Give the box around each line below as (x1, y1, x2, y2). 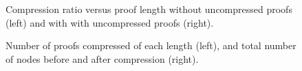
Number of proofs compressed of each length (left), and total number (6, 38, 296, 53)
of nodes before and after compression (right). (6, 51, 199, 66)
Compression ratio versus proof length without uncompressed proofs (6, 2, 292, 16)
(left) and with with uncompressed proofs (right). (6, 15, 214, 29)
